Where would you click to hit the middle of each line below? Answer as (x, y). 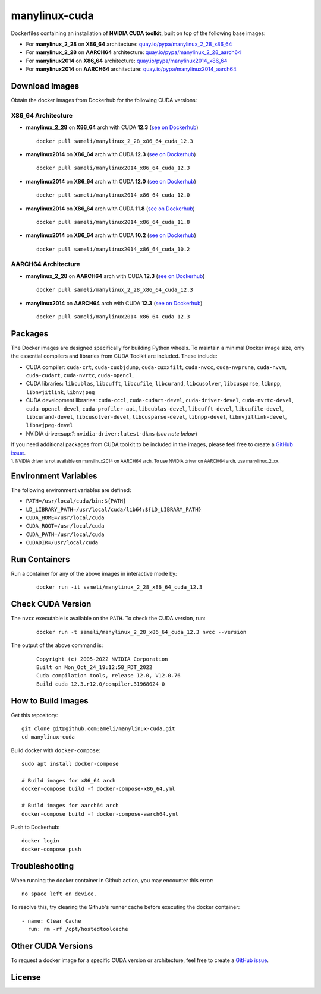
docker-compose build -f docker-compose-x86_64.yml (98, 789)
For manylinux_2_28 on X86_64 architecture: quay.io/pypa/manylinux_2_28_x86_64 (129, 44)
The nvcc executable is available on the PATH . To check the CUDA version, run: (108, 619)
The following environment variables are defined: (71, 490)
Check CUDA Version (51, 604)
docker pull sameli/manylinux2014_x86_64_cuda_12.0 (113, 195)
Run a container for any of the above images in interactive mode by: (94, 574)
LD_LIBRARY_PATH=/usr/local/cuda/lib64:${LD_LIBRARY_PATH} (114, 509)
